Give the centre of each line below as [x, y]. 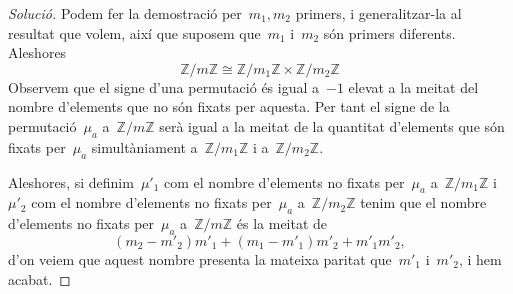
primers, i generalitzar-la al [378, 13]
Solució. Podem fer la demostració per [125, 13]
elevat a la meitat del [413, 86]
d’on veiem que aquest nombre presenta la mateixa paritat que [200, 258]
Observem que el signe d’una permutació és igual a [164, 86]
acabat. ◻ [39, 278]
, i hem [480, 258]
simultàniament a [144, 146]
